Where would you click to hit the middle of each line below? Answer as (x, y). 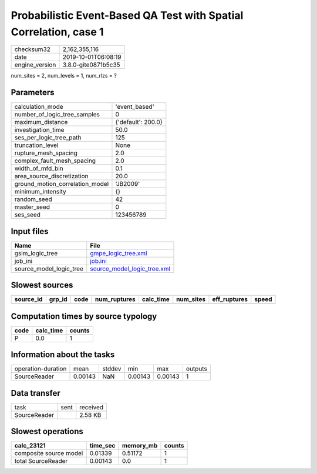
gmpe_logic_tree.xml (119, 253)
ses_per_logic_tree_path (48, 138)
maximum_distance (41, 122)
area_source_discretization (51, 176)
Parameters (33, 93)
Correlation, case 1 (57, 32)
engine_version (35, 65)
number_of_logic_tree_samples (57, 115)
